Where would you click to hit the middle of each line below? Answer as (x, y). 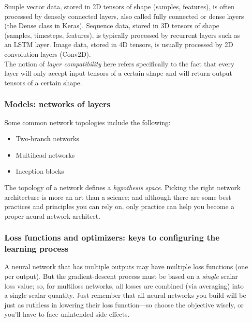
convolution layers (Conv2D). (48, 54)
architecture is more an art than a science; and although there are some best (118, 197)
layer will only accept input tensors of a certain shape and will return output (119, 73)
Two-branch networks (47, 138)
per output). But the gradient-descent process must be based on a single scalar (121, 276)
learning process (37, 249)
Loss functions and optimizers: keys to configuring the (112, 237)
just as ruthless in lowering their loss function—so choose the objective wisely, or (124, 304)
